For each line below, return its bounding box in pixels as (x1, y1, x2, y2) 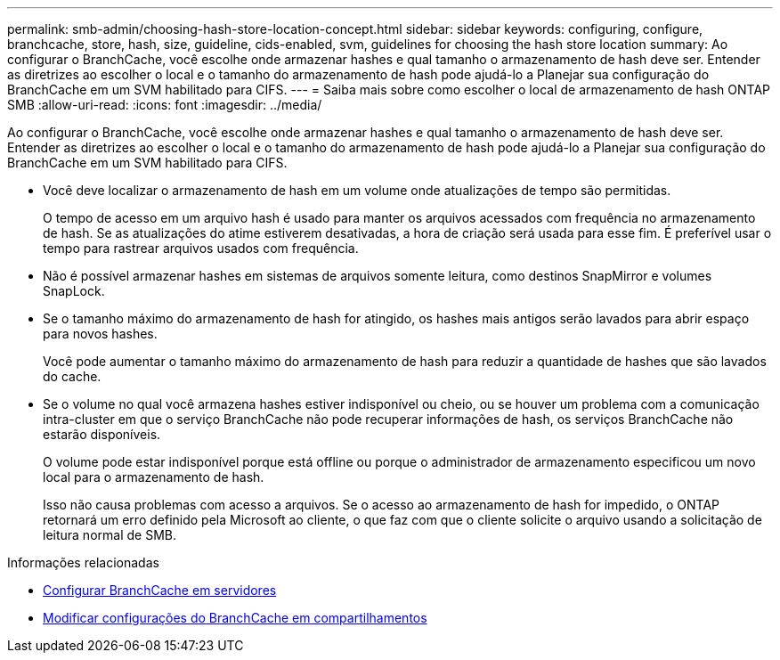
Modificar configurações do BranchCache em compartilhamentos (43, 610, 427, 625)
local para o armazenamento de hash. (43, 469, 264, 485)
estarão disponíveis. (43, 427, 161, 442)
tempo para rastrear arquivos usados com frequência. (43, 240, 359, 256)
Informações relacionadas (7, 555, 159, 570)
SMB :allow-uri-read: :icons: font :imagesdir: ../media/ (7, 97, 322, 112)
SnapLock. (43, 283, 105, 298)
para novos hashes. (43, 326, 158, 341)
